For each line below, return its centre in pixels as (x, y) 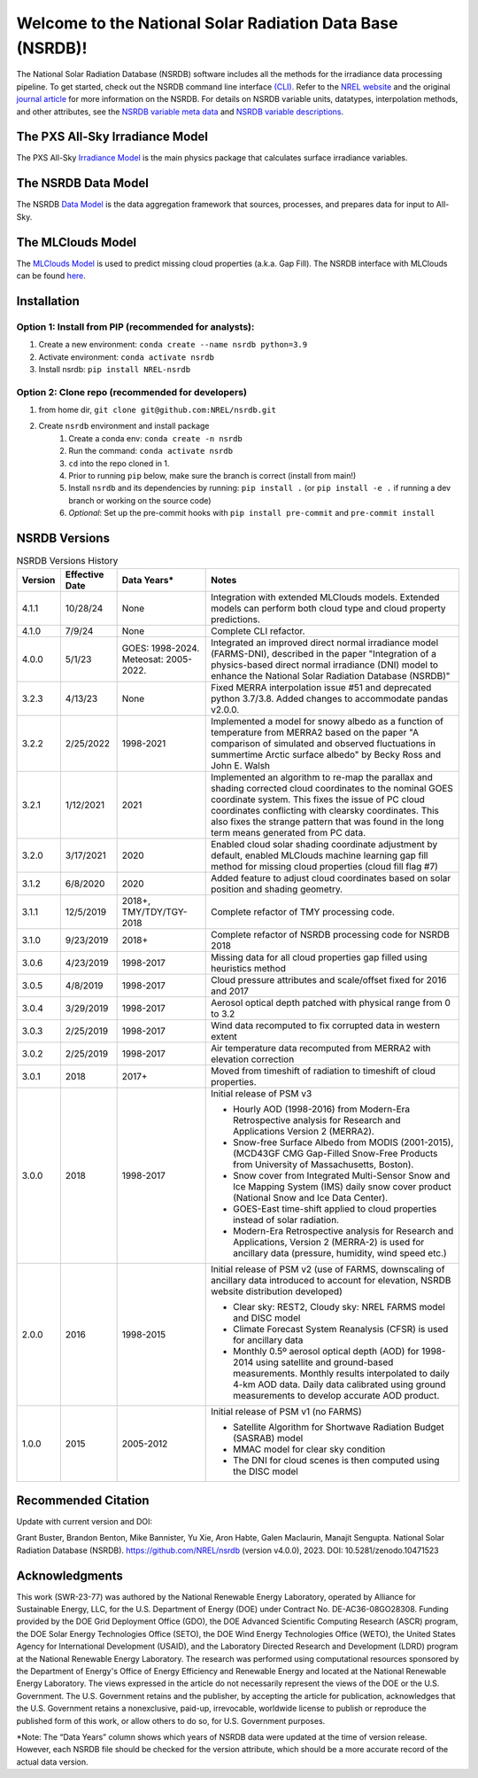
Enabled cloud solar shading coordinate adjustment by (324, 844)
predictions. (236, 619)
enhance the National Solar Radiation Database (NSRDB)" (331, 675)
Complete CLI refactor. (258, 631)
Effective (85, 574)
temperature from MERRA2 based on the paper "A (315, 732)
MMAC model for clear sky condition (309, 1449)
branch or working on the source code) (140, 500)
